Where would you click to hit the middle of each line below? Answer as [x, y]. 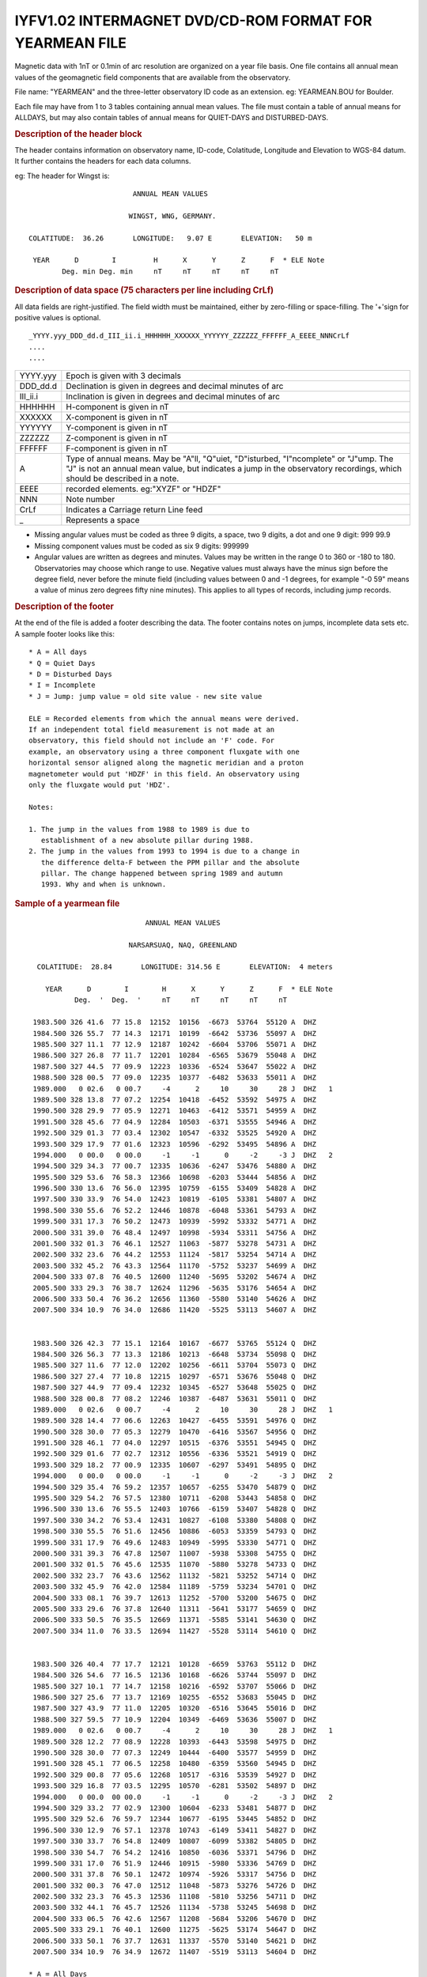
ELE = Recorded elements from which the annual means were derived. [164, 718]
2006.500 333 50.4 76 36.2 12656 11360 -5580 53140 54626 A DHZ [174, 1299]
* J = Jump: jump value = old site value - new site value [145, 696]
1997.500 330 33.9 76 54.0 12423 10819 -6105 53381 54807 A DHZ [174, 1199]
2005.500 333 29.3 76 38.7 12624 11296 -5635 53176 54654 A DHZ [174, 1288]
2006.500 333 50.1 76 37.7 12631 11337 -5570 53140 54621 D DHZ [174, 1941]
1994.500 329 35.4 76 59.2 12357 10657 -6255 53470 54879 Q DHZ [174, 1487]
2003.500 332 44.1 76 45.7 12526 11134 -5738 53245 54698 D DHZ [174, 1907]
